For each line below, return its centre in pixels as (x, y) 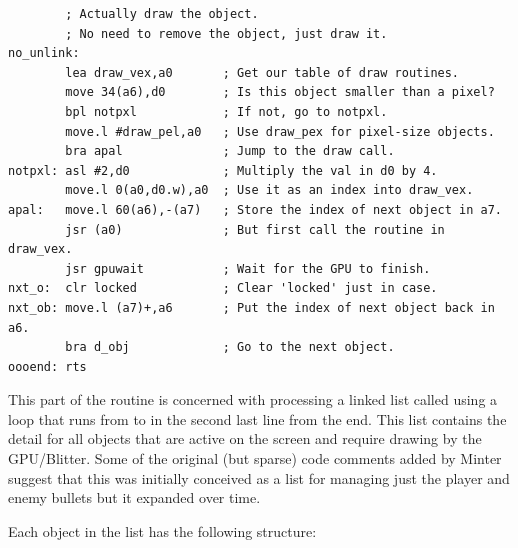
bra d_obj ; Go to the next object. (230, 347)
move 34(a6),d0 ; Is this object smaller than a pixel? (280, 92)
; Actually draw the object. (162, 14)
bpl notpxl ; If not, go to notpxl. (226, 111)
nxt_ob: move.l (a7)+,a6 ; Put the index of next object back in (251, 307)
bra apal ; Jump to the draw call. (230, 151)
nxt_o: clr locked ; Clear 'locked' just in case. (223, 288)
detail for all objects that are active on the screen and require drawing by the (245, 438)
